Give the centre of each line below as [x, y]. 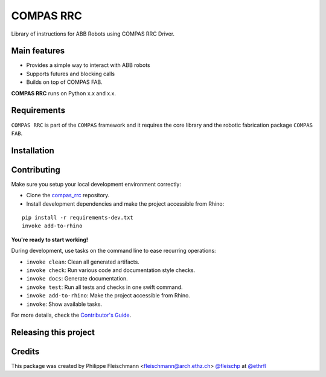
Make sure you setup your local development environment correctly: [96, 184]
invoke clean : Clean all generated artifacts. [83, 262]
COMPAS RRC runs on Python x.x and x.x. [63, 93]
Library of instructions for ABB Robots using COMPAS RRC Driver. [93, 34]
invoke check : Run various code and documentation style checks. [111, 270]
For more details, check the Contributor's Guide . [71, 315]
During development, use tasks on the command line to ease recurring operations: [114, 251]
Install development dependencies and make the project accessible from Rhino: [125, 204]
